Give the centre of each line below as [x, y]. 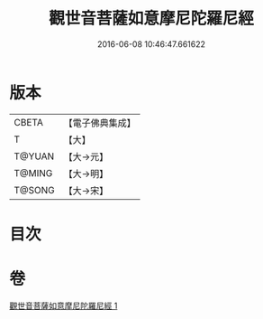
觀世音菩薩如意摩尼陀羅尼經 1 [63, 305]
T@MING [33, 173]
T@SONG [35, 190]
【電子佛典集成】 [100, 123]
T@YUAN [34, 156]
